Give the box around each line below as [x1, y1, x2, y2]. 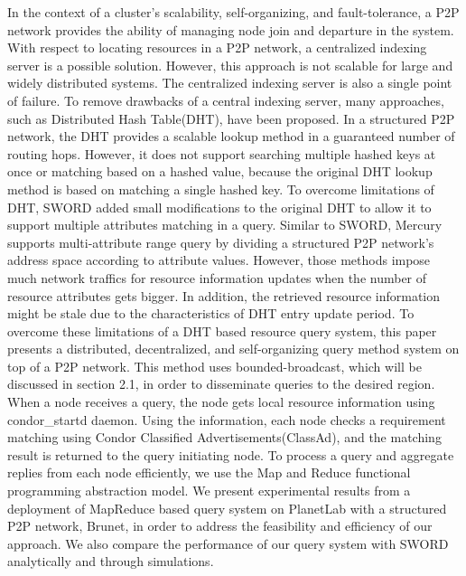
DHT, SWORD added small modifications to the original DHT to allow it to [7, 197, 432, 216]
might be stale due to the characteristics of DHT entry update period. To [7, 304, 415, 323]
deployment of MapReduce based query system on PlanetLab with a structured [7, 498, 447, 517]
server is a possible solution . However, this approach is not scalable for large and [7, 55, 453, 74]
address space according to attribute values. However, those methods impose [7, 250, 431, 269]
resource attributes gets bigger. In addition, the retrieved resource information [7, 286, 441, 305]
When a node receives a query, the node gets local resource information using [7, 392, 435, 411]
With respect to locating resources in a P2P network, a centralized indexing [7, 38, 427, 57]
